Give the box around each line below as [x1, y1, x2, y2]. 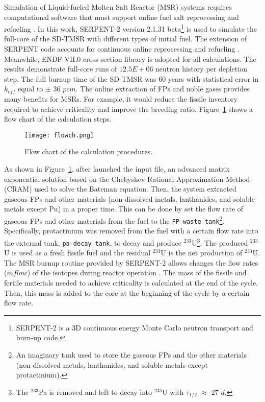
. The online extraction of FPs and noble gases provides [75, 83, 250, 94]
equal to [17, 83, 43, 94]
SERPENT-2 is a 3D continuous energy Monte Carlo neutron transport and [16, 322, 253, 333]
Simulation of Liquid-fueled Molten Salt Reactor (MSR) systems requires [4, 2, 232, 12]
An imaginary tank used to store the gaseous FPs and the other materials [16, 349, 247, 360]
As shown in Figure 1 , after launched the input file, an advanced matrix [4, 163, 230, 174]
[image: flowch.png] [24, 131, 94, 139]
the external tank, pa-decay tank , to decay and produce [4, 237, 181, 248]
